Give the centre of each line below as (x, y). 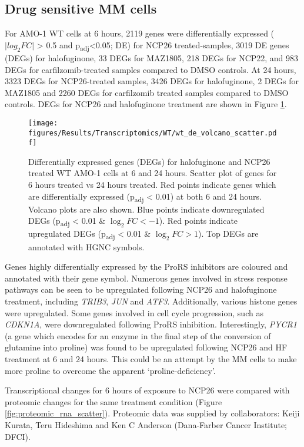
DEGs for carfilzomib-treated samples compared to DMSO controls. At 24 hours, (151, 69)
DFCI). (18, 436)
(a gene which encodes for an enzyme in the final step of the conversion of (138, 335)
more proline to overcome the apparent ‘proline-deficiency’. (110, 370)
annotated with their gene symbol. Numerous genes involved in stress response (146, 278)
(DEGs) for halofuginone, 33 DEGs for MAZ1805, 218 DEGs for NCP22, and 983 (152, 57)
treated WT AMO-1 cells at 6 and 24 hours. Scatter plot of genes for (153, 173)
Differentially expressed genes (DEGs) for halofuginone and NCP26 (149, 161)
